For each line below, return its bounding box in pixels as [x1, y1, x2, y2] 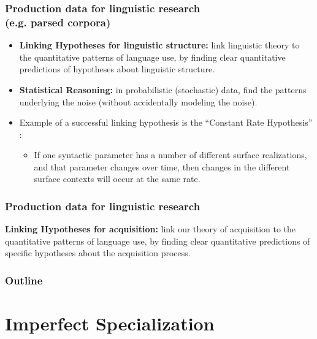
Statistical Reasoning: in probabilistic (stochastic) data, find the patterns [19, 83, 307, 96]
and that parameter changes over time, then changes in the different [34, 160, 290, 173]
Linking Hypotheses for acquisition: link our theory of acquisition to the [5, 223, 296, 235]
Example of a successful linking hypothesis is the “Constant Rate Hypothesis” [19, 116, 313, 129]
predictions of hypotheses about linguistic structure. [19, 63, 215, 75]
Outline [5, 273, 43, 288]
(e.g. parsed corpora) [5, 14, 111, 29]
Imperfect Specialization [5, 311, 215, 336]
